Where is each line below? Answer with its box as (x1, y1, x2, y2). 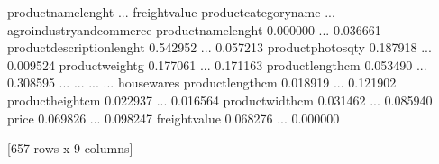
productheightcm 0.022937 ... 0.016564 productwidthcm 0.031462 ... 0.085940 (7, 90, 433, 109)
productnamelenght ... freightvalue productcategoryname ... (7, 3, 335, 21)
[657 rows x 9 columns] (7, 139, 133, 158)
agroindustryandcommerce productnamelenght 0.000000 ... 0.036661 (7, 20, 381, 39)
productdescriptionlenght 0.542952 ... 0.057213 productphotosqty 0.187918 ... (7, 38, 432, 57)
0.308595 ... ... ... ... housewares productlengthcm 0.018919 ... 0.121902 (7, 73, 397, 92)
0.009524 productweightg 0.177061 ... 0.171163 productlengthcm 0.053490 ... (7, 55, 427, 74)
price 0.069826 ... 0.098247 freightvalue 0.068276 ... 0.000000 (7, 108, 340, 127)
